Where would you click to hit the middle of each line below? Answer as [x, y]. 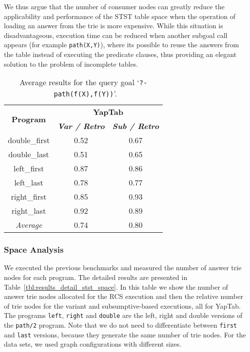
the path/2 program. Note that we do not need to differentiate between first [121, 325]
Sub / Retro [136, 126]
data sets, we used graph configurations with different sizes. [93, 344]
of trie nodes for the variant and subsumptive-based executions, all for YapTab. [122, 306]
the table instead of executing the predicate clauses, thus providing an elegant [120, 54]
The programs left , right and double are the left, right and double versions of [123, 315]
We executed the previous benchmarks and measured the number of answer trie [123, 268]
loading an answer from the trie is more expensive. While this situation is [114, 26]
